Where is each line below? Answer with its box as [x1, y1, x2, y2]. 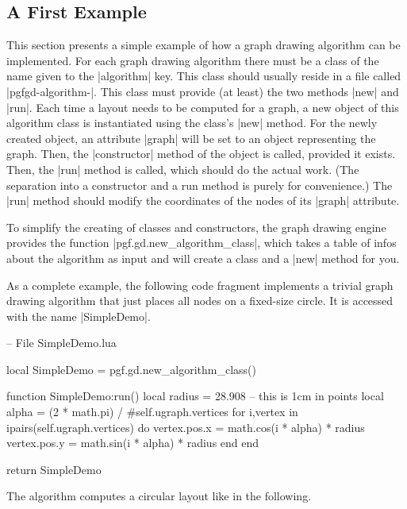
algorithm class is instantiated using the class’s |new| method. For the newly [6, 114, 378, 131]
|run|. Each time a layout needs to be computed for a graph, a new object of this [6, 98, 399, 115]
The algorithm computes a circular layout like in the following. [6, 488, 312, 504]
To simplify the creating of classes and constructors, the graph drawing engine [6, 218, 386, 235]
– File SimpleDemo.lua [6, 334, 117, 351]
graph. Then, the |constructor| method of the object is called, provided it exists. [6, 145, 396, 162]
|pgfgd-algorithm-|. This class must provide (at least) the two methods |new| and [6, 83, 399, 99]
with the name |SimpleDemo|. [6, 307, 151, 324]
